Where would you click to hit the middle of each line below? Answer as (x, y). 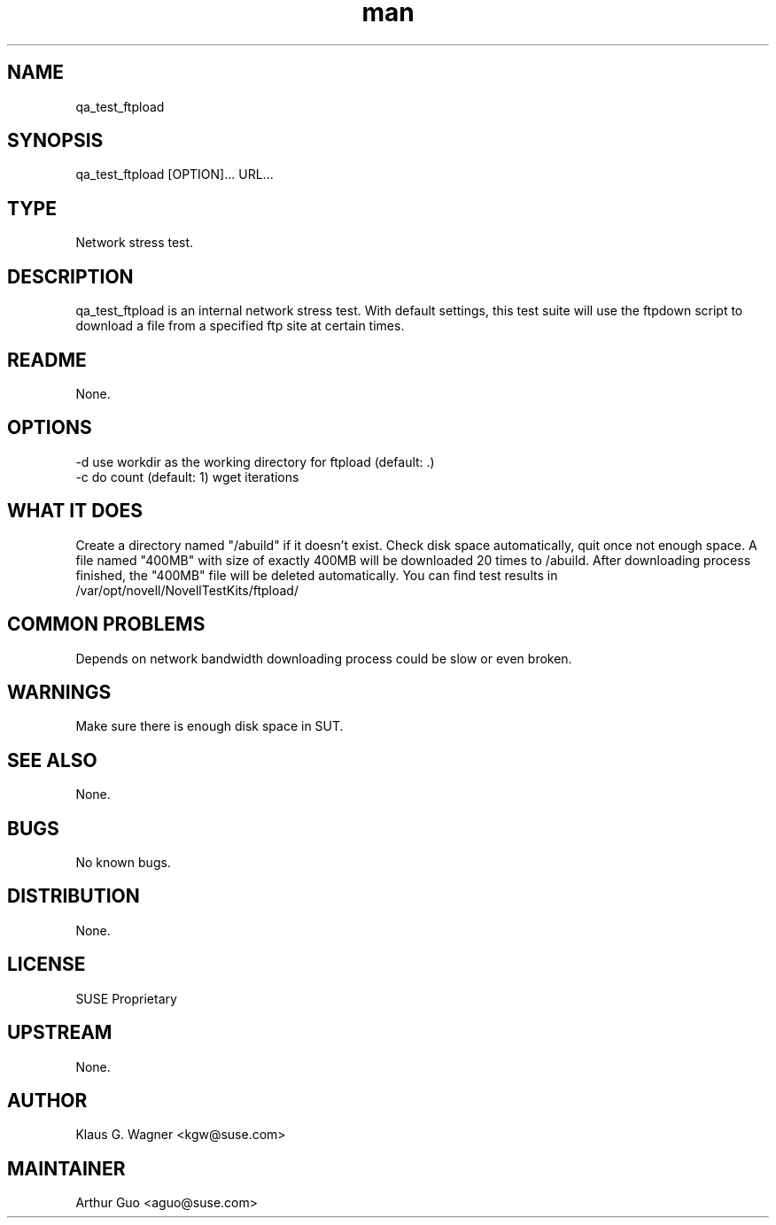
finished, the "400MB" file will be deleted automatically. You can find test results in (317, 575)
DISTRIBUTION (74, 896)
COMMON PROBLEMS (106, 624)
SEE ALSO (52, 760)
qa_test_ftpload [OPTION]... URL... (175, 174)
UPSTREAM (60, 1033)
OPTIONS (50, 428)
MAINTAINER (66, 1168)
